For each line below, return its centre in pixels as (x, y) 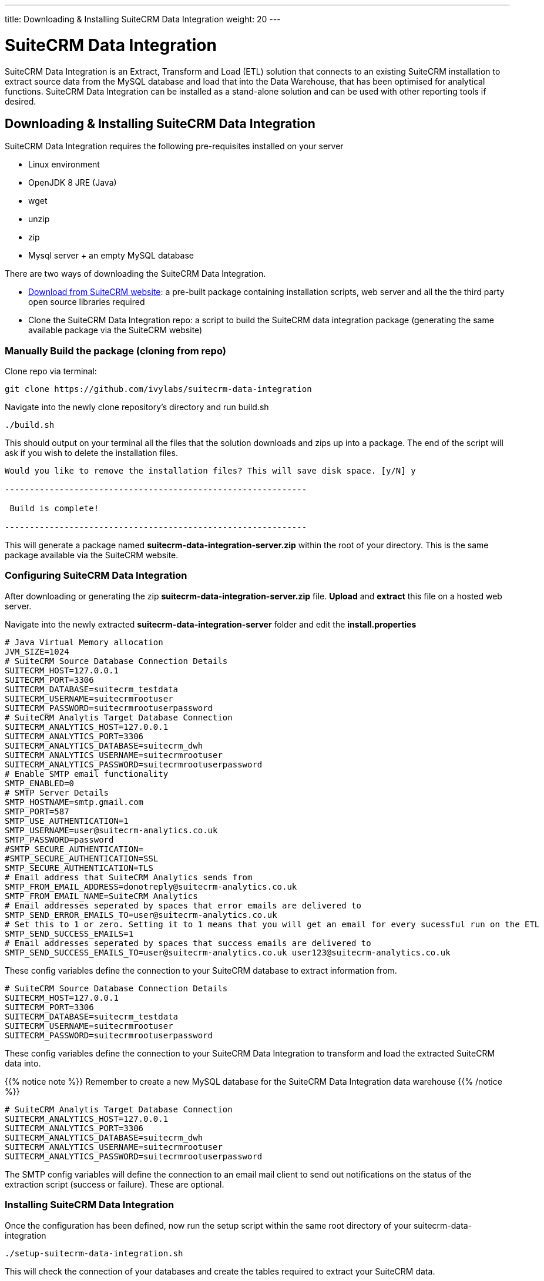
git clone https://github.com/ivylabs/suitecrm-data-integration (158, 389)
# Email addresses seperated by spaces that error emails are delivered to (183, 905)
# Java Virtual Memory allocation (84, 642)
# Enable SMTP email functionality (87, 774)
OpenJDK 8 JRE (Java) (73, 183)
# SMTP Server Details (57, 792)
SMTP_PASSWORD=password (59, 839)
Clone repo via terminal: (51, 371)
